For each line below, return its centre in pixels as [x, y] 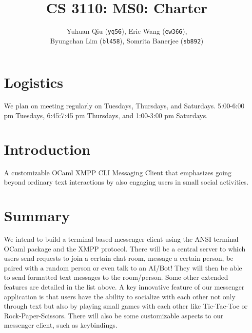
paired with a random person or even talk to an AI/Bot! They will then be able [123, 267]
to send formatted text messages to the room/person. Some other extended [116, 277]
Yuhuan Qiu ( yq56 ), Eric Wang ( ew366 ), [127, 31]
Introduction [47, 149]
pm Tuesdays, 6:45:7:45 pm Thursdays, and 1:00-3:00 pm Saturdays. [106, 115]
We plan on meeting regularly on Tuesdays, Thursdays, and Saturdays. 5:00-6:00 [124, 106]
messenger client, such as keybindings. [61, 325]
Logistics [34, 82]
